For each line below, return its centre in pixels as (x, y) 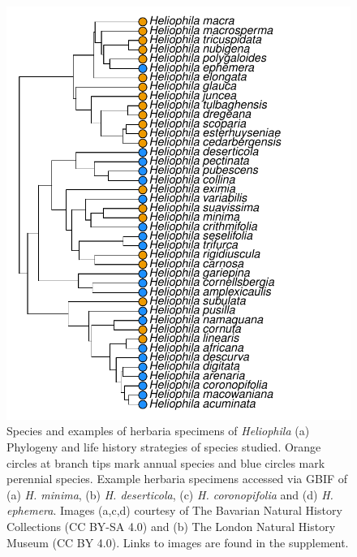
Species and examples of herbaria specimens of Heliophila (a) (158, 431)
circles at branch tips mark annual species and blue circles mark (166, 462)
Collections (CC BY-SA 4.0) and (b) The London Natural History (171, 526)
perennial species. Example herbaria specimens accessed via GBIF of (177, 479)
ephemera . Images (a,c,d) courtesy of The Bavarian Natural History (174, 510)
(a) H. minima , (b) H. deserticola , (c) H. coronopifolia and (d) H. (170, 494)
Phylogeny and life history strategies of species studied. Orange (164, 446)
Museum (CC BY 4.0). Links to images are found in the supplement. (178, 542)
